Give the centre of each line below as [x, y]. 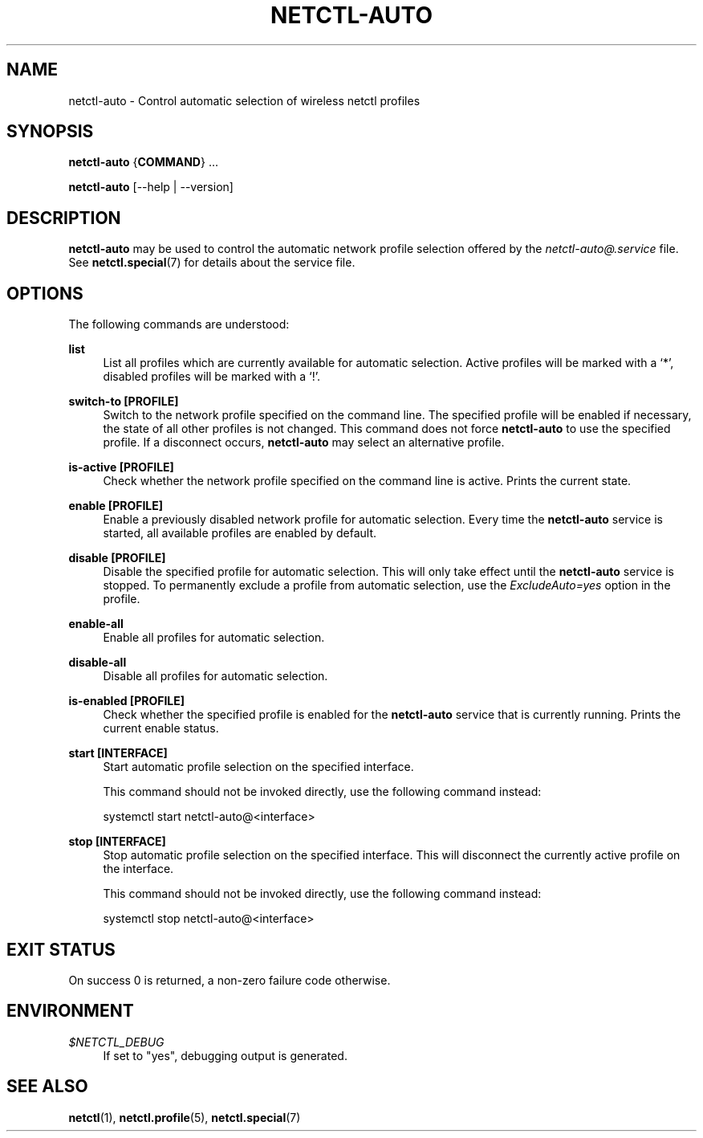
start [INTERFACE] [118, 753]
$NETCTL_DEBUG [116, 1042]
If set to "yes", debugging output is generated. [225, 1055]
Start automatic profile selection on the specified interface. [258, 767]
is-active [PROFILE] [121, 467]
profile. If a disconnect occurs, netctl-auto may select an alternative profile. [304, 443]
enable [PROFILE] [116, 506]
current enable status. [161, 728]
